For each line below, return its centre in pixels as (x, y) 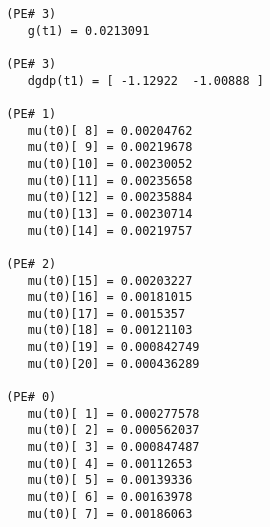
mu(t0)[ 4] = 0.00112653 (110, 463)
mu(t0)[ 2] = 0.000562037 (113, 430)
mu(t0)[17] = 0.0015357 (106, 313)
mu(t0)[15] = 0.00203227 (110, 280)
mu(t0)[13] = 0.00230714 (110, 213)
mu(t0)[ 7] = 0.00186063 (110, 513)
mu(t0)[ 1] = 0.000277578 (113, 413)
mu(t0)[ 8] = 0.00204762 (110, 130)
